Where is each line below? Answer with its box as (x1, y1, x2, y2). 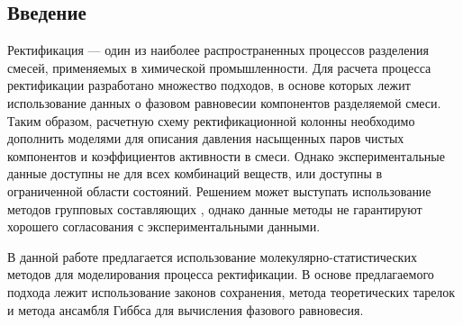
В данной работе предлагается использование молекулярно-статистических (7, 247, 417, 266)
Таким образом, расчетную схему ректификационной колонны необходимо (7, 111, 415, 130)
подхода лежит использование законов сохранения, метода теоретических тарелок (7, 282, 456, 301)
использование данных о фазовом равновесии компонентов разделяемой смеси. (7, 93, 441, 112)
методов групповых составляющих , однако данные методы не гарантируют (7, 199, 422, 218)
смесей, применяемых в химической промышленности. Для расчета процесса (7, 58, 431, 77)
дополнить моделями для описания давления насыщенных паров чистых (7, 129, 404, 148)
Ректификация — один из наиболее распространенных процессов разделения (7, 41, 429, 59)
